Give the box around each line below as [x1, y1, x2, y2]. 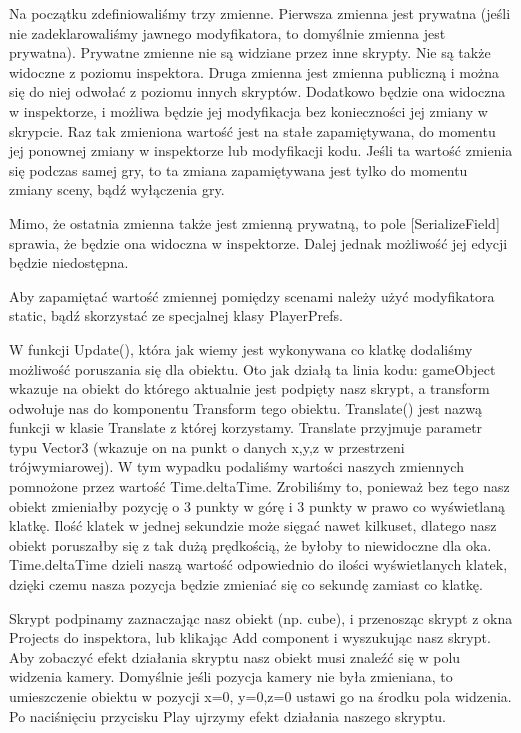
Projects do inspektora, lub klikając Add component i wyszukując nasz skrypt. [9, 627, 491, 648]
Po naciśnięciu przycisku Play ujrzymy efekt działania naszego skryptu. [9, 705, 446, 726]
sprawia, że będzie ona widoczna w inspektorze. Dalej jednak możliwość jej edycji [9, 232, 508, 253]
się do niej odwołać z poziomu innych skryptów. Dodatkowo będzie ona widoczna [9, 81, 506, 102]
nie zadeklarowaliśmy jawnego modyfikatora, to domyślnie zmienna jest [9, 22, 446, 43]
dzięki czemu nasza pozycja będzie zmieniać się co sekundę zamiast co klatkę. [9, 574, 483, 595]
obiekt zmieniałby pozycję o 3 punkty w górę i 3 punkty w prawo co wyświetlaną [9, 495, 506, 516]
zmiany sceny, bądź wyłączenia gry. [9, 179, 225, 200]
